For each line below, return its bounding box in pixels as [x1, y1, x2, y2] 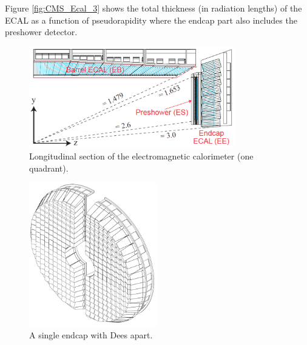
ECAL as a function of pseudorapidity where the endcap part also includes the [5, 13, 297, 26]
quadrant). [29, 161, 69, 174]
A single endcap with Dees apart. [29, 329, 153, 341]
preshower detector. [5, 25, 78, 38]
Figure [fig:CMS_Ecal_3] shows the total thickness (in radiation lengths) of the [5, 2, 302, 14]
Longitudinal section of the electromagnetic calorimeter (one [29, 149, 254, 162]
